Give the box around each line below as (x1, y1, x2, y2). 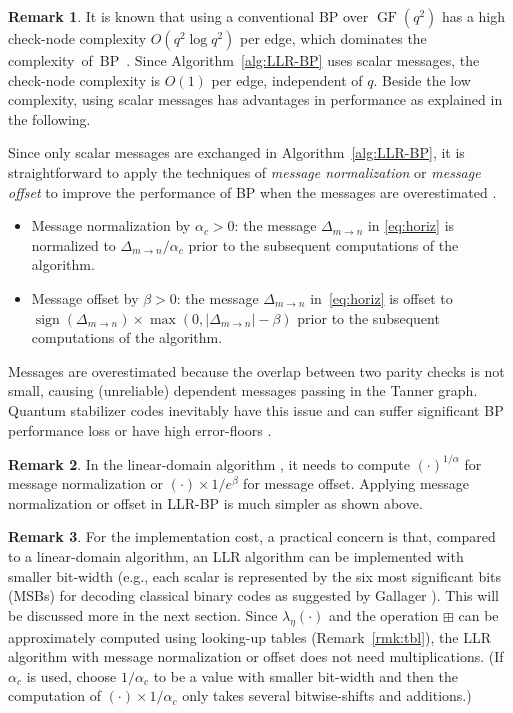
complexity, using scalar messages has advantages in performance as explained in (8, 89, 503, 110)
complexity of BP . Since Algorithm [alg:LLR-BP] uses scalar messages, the (8, 50, 480, 70)
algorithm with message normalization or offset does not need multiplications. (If (8, 646, 504, 667)
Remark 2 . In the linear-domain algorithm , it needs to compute (8, 453, 410, 474)
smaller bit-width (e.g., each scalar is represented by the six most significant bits (8, 565, 502, 586)
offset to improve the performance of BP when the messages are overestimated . (8, 181, 497, 202)
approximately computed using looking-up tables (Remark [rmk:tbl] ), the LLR (8, 626, 491, 647)
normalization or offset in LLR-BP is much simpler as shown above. (8, 492, 423, 513)
